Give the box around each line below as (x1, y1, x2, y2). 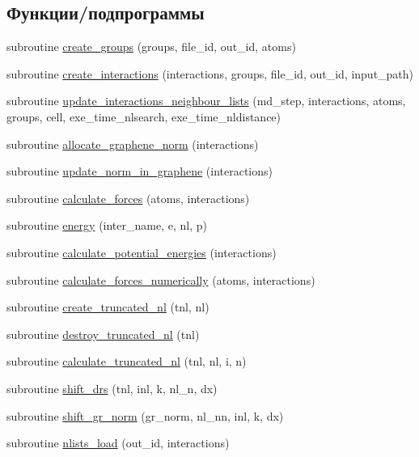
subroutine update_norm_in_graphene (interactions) (6, 163, 273, 180)
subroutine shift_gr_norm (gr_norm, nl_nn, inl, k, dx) (6, 407, 284, 424)
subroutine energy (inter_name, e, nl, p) (6, 217, 207, 234)
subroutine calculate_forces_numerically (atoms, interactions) (6, 271, 315, 288)
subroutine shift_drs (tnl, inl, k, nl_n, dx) (6, 379, 218, 396)
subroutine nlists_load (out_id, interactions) (6, 434, 230, 451)
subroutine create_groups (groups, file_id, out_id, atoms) (6, 38, 296, 55)
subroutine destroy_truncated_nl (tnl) (6, 325, 200, 342)
